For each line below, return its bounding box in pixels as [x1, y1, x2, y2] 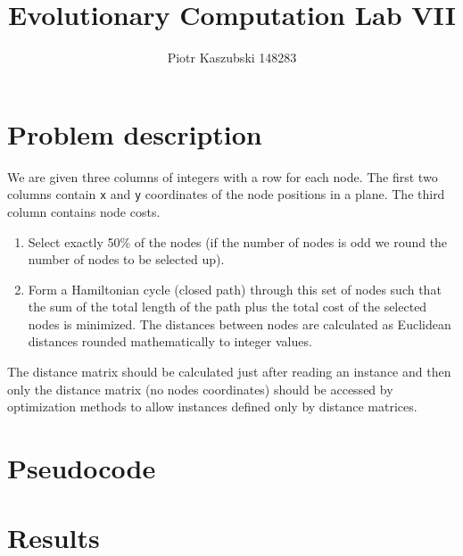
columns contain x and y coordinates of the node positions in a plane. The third [7, 185, 445, 203]
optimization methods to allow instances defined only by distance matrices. [7, 397, 418, 416]
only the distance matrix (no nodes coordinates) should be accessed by [7, 379, 393, 398]
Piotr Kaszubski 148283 [167, 48, 297, 67]
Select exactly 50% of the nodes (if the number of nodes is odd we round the [28, 232, 448, 251]
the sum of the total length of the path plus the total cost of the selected [28, 297, 427, 316]
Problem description [7, 115, 262, 152]
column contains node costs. [7, 202, 161, 220]
